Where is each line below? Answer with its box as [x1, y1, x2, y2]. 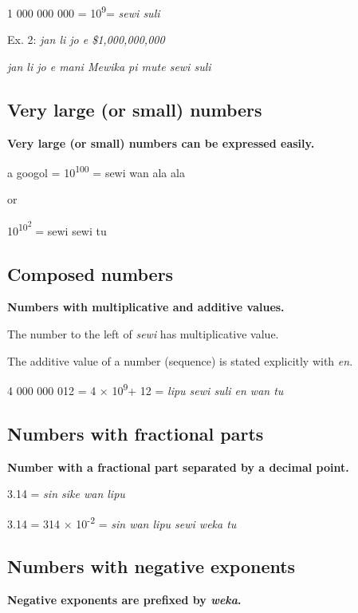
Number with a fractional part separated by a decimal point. [7, 458, 349, 475]
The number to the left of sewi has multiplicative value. [7, 326, 279, 342]
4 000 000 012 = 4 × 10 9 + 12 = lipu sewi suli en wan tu [7, 380, 284, 398]
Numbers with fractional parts [7, 421, 264, 445]
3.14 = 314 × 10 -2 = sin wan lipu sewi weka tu [7, 512, 237, 532]
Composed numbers [7, 261, 174, 286]
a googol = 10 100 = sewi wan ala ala [7, 162, 185, 180]
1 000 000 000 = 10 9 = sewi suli [7, 2, 160, 21]
